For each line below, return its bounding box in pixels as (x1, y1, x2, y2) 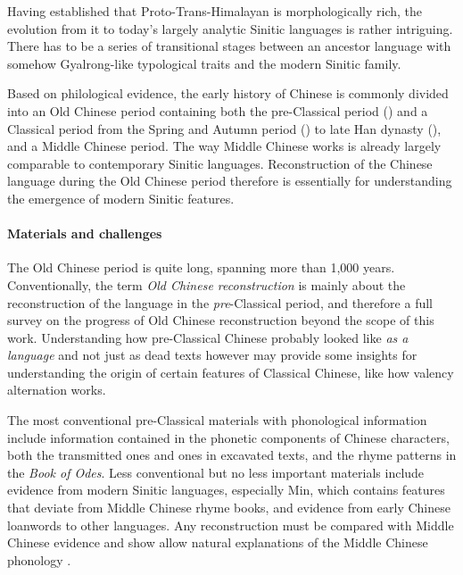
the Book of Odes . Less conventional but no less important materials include (7, 462, 425, 481)
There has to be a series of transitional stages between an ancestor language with (7, 37, 451, 55)
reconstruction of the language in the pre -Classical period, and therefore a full (7, 293, 433, 312)
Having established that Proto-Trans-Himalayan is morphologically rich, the (7, 2, 423, 20)
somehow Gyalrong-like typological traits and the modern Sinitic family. (7, 54, 401, 72)
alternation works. (7, 380, 106, 399)
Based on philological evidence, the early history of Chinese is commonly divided (7, 84, 449, 103)
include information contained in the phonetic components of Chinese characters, (7, 428, 450, 446)
